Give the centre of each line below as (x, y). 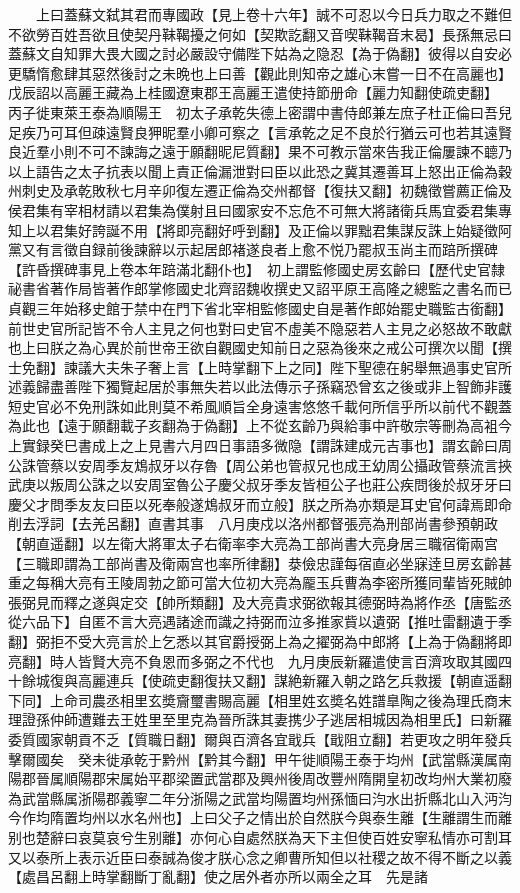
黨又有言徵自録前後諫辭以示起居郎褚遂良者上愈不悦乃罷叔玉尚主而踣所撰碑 (253, 249)
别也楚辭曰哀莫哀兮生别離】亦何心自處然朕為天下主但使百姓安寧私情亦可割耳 (260, 836)
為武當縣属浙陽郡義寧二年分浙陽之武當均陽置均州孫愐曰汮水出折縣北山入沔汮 (260, 797)
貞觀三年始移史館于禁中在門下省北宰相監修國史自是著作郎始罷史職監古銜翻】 (260, 307)
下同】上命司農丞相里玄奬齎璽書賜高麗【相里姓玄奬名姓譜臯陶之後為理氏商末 (260, 699)
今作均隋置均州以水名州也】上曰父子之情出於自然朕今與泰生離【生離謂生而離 (260, 817)
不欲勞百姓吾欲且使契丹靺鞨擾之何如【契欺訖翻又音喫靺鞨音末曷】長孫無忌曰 (260, 33)
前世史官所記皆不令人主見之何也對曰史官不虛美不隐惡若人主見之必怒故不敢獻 (260, 327)
